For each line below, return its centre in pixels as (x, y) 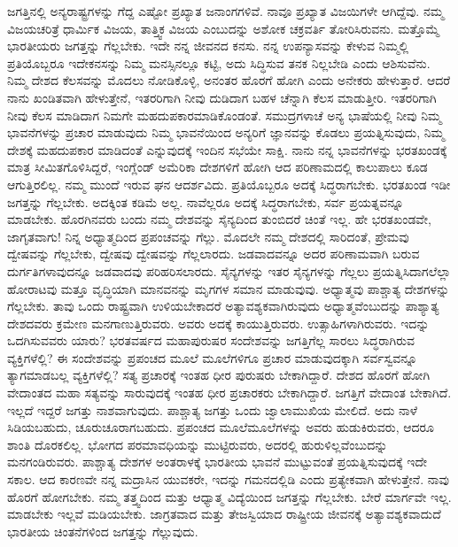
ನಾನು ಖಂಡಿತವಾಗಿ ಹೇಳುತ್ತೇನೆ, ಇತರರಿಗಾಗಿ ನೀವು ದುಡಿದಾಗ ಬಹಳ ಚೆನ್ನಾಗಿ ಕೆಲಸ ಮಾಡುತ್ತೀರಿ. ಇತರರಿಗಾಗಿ (222, 97)
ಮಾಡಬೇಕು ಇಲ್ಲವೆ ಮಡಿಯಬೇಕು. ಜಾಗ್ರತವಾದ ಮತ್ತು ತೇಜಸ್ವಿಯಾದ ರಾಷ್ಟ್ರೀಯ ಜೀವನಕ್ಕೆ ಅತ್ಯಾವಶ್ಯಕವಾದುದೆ (224, 514)
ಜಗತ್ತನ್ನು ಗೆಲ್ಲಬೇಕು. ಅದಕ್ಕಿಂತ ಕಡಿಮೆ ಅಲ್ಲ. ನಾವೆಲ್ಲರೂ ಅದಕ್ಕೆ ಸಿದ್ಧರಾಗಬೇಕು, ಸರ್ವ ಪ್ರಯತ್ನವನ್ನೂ (206, 201)
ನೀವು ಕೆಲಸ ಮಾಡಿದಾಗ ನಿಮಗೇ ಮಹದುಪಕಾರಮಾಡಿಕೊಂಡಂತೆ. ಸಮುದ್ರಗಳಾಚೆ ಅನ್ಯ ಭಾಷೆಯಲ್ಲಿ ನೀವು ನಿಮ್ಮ (225, 115)
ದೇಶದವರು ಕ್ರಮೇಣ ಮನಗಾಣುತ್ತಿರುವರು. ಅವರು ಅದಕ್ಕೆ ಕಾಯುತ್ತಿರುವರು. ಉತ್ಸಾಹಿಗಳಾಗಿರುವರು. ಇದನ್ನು (218, 323)
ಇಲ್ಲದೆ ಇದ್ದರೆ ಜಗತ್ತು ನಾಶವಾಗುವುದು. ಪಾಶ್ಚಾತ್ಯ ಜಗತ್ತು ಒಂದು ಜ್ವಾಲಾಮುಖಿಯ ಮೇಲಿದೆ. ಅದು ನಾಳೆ (212, 409)
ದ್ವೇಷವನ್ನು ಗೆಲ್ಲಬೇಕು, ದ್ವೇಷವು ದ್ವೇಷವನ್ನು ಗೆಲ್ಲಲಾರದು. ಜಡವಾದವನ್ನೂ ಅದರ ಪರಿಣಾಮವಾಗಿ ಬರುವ (213, 254)
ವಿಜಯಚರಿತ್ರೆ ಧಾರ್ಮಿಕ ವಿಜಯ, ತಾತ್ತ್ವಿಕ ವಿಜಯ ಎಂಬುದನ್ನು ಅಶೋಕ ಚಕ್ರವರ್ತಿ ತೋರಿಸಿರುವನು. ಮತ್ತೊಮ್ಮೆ (223, 28)
